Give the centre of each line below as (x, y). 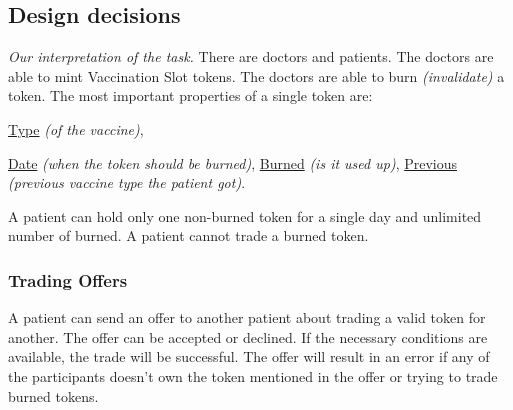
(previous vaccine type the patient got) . (127, 182)
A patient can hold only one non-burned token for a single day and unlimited (245, 215)
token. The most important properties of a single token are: (190, 95)
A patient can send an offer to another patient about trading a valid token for (247, 317)
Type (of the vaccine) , (76, 128)
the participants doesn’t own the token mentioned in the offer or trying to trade (253, 375)
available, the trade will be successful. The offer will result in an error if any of (249, 356)
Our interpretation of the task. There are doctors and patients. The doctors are (251, 56)
